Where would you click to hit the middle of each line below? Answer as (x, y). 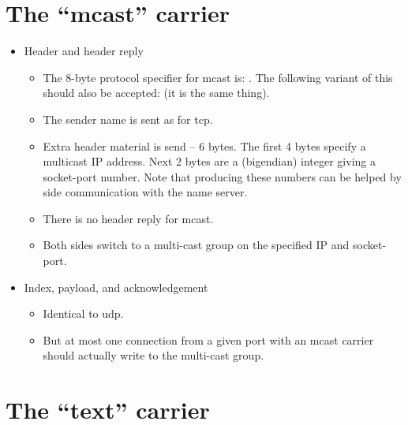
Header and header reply (84, 51)
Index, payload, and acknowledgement (116, 287)
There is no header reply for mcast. (128, 218)
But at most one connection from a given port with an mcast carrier (208, 339)
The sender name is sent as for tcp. (128, 119)
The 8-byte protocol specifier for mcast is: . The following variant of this (218, 77)
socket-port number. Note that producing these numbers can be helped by (222, 176)
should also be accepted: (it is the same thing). (156, 93)
